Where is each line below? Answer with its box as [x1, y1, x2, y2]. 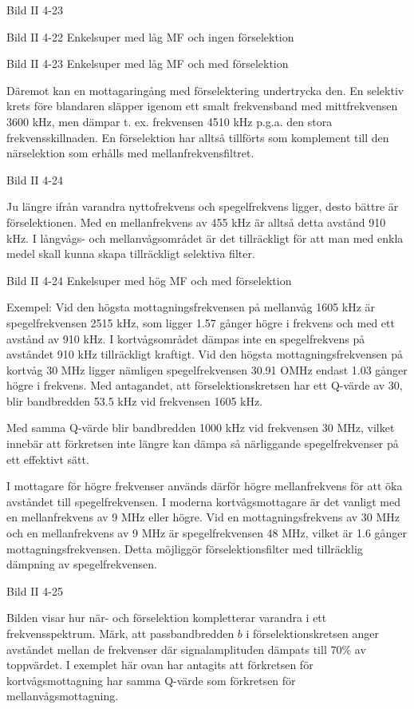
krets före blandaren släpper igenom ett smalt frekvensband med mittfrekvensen [6, 97, 398, 114]
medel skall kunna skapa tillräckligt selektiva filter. [6, 245, 255, 262]
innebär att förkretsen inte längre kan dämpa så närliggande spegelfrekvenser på [6, 435, 399, 452]
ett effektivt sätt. [6, 450, 89, 467]
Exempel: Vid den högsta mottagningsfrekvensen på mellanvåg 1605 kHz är [6, 299, 376, 315]
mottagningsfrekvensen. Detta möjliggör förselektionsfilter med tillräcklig [6, 540, 363, 557]
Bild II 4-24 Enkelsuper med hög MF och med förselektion [6, 271, 292, 288]
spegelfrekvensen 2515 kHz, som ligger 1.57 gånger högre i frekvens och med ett [6, 314, 395, 331]
